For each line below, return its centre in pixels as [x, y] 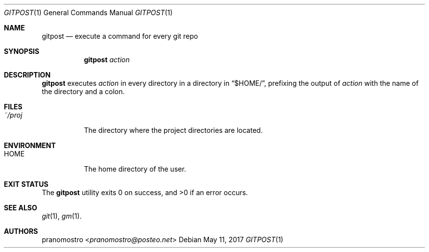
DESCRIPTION [27, 75]
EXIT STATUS [26, 184]
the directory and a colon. [83, 91]
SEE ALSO [21, 208]
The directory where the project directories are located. [173, 130]
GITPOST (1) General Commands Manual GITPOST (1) [88, 13]
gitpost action [107, 60]
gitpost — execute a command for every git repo [120, 36]
